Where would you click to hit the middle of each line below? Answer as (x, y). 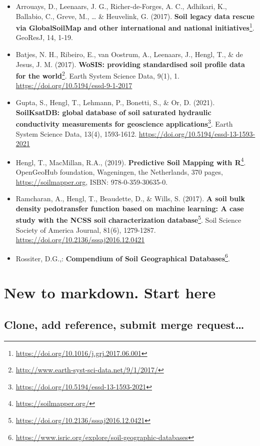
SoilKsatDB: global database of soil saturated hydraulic (113, 112)
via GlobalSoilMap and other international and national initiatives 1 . (135, 27)
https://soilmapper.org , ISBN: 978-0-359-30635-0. (92, 181)
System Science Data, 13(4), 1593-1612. (76, 133)
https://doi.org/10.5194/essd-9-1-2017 (74, 85)
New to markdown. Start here (110, 293)
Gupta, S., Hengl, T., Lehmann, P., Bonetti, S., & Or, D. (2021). (115, 102)
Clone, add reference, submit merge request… (124, 324)
